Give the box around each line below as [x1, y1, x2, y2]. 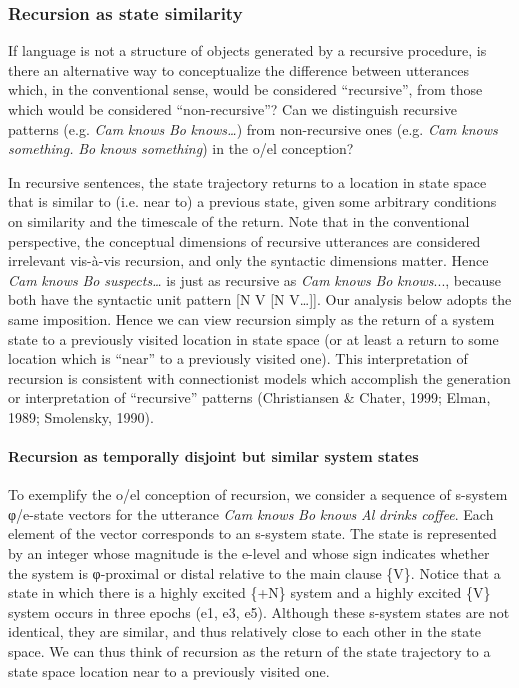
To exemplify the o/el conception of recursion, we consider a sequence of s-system [8, 484, 508, 505]
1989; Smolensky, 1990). [8, 406, 154, 427]
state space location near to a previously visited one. [8, 660, 330, 681]
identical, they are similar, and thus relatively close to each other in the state [8, 621, 481, 642]
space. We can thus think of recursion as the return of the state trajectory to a [8, 641, 491, 662]
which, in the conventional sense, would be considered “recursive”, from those [8, 79, 483, 100]
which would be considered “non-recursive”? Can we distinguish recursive [8, 99, 457, 119]
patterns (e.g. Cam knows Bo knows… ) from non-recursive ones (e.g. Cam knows [8, 118, 498, 139]
